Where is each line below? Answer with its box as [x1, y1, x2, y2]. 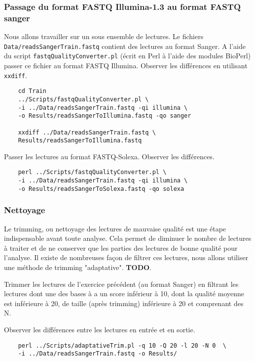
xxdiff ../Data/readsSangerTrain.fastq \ [18, 129, 156, 136]
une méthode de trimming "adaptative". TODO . [4, 262, 152, 272]
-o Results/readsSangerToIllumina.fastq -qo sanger [18, 112, 191, 120]
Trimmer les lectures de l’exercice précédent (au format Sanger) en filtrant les [4, 278, 239, 289]
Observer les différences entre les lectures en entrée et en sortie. [4, 324, 195, 335]
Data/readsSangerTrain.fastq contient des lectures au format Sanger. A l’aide [4, 41, 246, 51]
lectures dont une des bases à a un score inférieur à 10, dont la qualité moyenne [4, 288, 245, 299]
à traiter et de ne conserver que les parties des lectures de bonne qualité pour [4, 242, 238, 253]
